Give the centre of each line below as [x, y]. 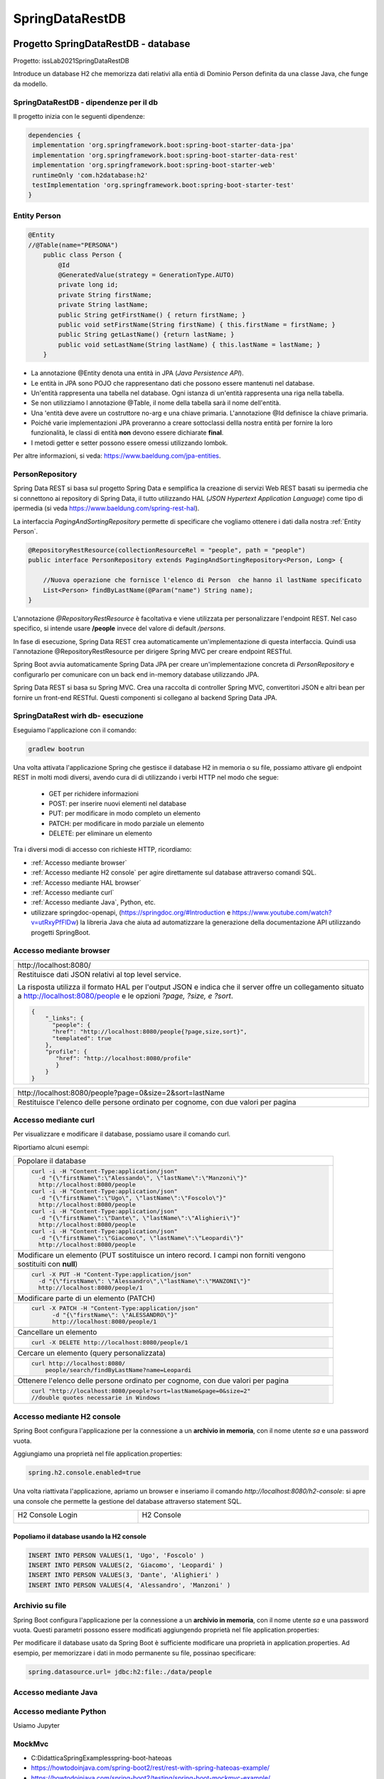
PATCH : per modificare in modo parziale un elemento [127, 823]
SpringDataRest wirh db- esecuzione [78, 716]
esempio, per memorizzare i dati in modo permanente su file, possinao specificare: [134, 1653]
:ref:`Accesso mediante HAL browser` [86, 882]
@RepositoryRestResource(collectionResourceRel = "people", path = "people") [167, 550]
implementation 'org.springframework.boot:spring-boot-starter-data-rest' [165, 155]
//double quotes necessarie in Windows [96, 1397]
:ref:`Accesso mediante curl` [73, 892]
